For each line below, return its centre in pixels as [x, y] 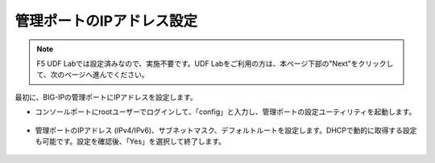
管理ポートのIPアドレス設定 [106, 21]
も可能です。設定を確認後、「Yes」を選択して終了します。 [130, 141]
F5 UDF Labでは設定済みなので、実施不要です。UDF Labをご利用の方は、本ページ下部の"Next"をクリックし [215, 63]
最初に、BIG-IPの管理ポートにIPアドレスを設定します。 [106, 97]
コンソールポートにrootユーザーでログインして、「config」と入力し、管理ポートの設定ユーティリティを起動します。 [226, 112]
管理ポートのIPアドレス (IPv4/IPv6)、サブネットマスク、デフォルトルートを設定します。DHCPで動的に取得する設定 [226, 130]
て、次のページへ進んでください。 [93, 75]
